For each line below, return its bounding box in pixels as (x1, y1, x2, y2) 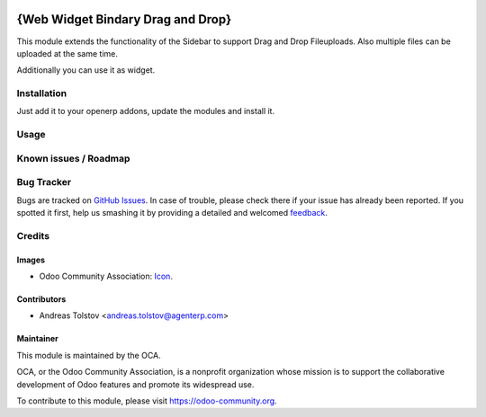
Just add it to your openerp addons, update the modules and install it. (16, 106, 274, 117)
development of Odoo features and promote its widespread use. (16, 378, 255, 390)
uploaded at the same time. (16, 48, 119, 58)
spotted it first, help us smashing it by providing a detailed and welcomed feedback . (16, 208, 328, 218)
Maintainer (16, 333, 58, 344)
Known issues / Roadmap (16, 152, 130, 164)
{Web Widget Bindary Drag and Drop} (16, 12, 232, 27)
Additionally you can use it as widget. (16, 65, 156, 75)
